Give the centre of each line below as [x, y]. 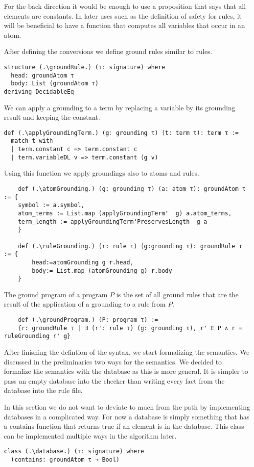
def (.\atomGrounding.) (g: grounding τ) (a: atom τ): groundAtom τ [132, 189]
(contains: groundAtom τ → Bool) [65, 460]
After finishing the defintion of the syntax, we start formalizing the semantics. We [127, 352]
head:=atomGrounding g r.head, [83, 262]
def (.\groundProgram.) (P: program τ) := [88, 320]
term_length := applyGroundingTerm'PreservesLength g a [113, 221]
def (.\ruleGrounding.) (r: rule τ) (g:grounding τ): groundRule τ [130, 246]
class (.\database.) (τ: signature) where [74, 452]
